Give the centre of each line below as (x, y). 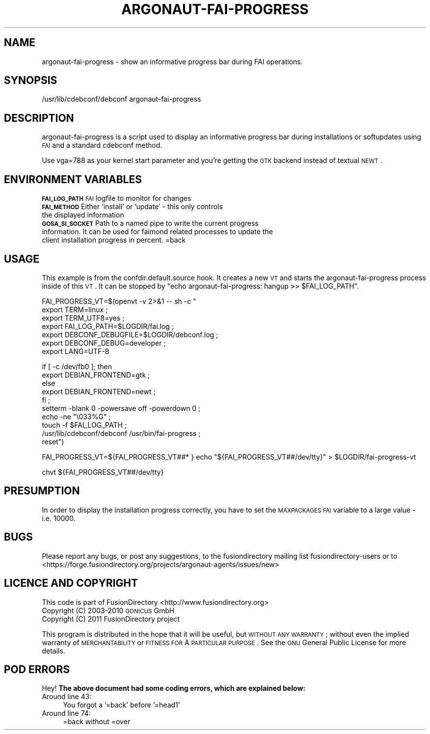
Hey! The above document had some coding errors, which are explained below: (174, 688)
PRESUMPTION (42, 491)
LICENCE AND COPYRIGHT (71, 583)
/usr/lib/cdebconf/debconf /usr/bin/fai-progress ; (121, 433)
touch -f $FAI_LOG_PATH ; (84, 425)
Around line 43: (67, 697)
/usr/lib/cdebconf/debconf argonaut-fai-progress (121, 99)
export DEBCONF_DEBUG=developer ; (104, 343)
